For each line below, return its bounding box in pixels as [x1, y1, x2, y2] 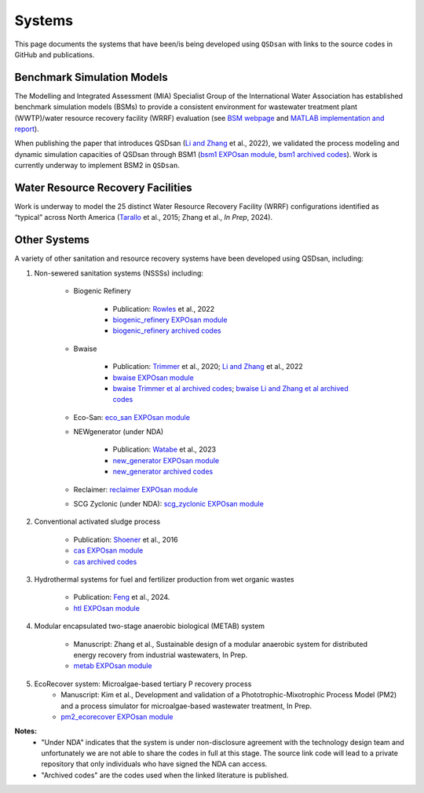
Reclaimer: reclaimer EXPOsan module [73, 484, 198, 494]
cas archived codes [73, 557, 137, 566]
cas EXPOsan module [73, 546, 144, 555]
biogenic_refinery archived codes [112, 326, 221, 335]
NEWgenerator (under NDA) [73, 427, 164, 437]
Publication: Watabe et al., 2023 [112, 444, 216, 455]
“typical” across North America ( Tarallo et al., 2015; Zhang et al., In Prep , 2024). [14, 213, 273, 222]
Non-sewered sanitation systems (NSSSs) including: [34, 268, 204, 278]
